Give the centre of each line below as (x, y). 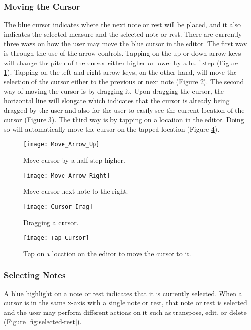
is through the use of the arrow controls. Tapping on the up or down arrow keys (123, 53)
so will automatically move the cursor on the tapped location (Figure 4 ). (112, 129)
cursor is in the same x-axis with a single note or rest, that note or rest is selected (125, 303)
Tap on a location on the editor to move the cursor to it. (107, 253)
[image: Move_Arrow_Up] (62, 145)
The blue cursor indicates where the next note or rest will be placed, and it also (122, 24)
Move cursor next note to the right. (76, 191)
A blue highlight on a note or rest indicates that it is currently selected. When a (123, 293)
